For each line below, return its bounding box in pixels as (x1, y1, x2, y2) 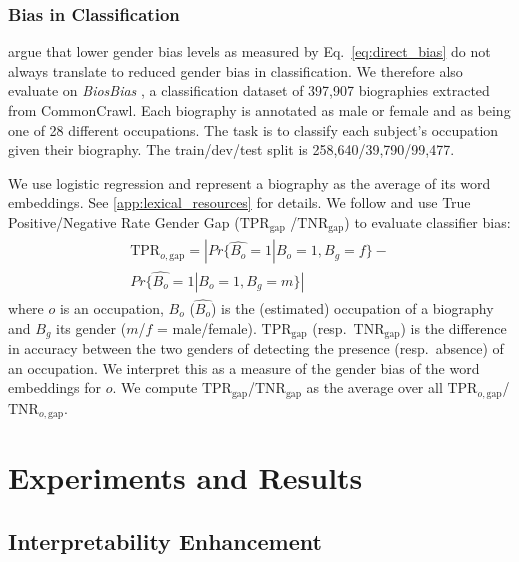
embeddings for (8, 377, 102, 398)
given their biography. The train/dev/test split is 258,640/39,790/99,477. (8, 139, 455, 160)
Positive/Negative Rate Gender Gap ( (8, 211, 240, 232)
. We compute (112, 377, 198, 398)
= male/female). (156, 317, 257, 338)
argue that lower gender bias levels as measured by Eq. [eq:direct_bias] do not (8, 41, 491, 62)
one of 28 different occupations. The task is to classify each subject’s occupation (8, 119, 499, 140)
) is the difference (400, 317, 507, 338)
